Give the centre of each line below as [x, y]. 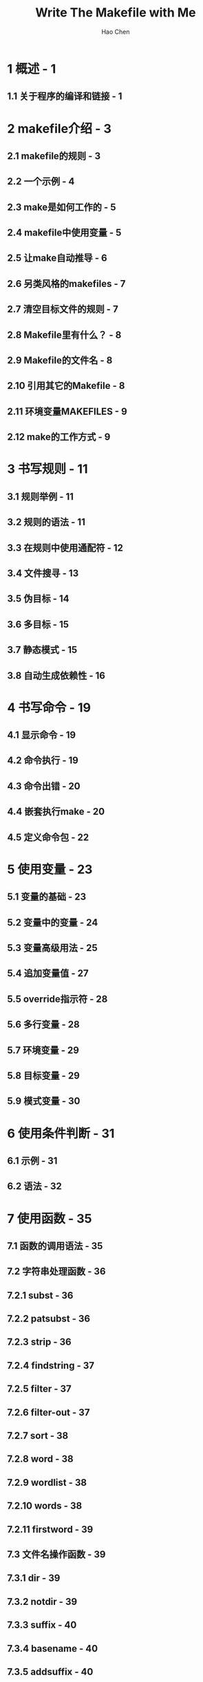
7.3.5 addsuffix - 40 [50, 1671]
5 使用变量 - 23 [50, 869]
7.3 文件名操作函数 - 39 [56, 1554]
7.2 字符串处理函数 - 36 [56, 1271]
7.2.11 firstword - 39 [50, 1529]
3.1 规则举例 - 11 [41, 497]
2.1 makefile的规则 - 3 [54, 156]
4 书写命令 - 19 [49, 707]
